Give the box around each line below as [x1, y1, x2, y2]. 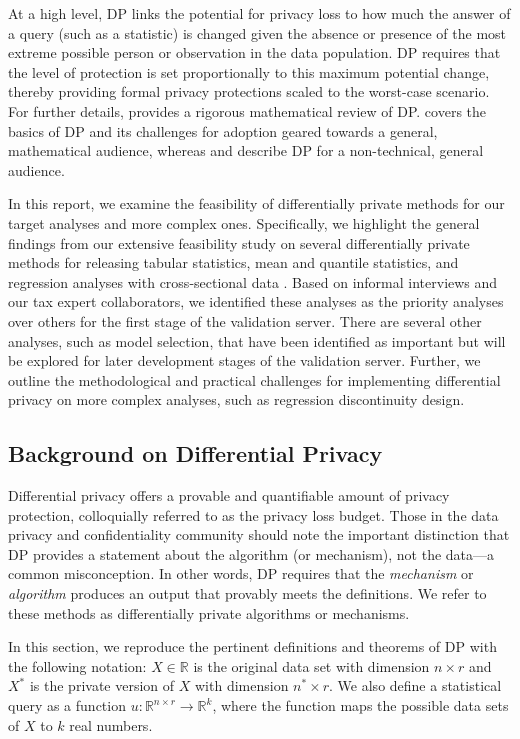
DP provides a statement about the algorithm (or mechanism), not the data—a [8, 543, 495, 564]
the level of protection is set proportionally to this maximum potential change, [8, 61, 490, 82]
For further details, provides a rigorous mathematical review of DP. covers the [8, 100, 487, 121]
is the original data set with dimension [193, 655, 430, 676]
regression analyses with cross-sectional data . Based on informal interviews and [8, 271, 498, 292]
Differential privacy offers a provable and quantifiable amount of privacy [8, 485, 450, 506]
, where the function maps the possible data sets [212, 695, 509, 716]
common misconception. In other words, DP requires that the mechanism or [8, 563, 474, 584]
